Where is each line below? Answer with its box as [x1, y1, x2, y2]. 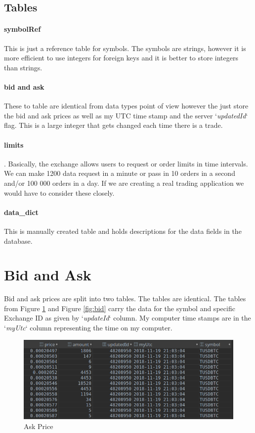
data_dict [4, 207, 39, 217]
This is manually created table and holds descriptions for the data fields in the [4, 225, 242, 236]
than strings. [4, 62, 42, 72]
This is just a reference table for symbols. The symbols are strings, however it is [4, 43, 246, 53]
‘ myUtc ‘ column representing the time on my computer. [4, 323, 172, 332]
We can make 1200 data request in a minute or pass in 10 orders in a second [4, 168, 235, 178]
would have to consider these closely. [4, 187, 115, 198]
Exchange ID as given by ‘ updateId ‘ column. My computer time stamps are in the [4, 313, 251, 323]
